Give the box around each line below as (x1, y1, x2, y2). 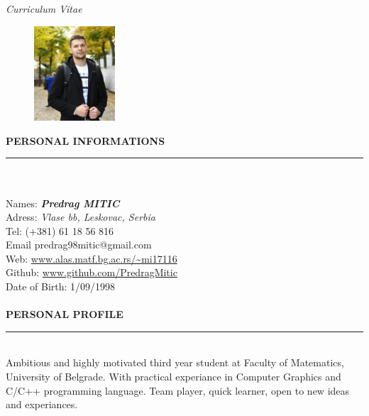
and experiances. (6, 397, 78, 412)
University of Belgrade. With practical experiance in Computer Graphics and (6, 369, 341, 384)
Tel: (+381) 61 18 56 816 (6, 223, 114, 238)
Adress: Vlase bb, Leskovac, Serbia (6, 209, 155, 224)
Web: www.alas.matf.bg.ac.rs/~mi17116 (6, 251, 177, 266)
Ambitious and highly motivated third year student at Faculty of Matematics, (6, 355, 344, 370)
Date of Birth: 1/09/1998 (6, 279, 116, 294)
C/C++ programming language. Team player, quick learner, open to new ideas (6, 383, 350, 398)
